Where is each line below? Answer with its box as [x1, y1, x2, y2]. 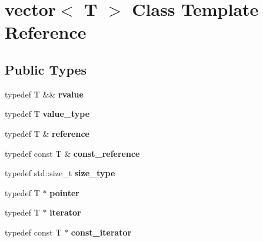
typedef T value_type [5, 107, 90, 120]
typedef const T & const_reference [5, 147, 140, 159]
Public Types [5, 60, 87, 78]
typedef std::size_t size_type [5, 167, 115, 179]
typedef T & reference [5, 127, 89, 139]
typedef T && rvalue [5, 88, 84, 100]
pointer [49, 186, 79, 199]
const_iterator [71, 226, 132, 238]
